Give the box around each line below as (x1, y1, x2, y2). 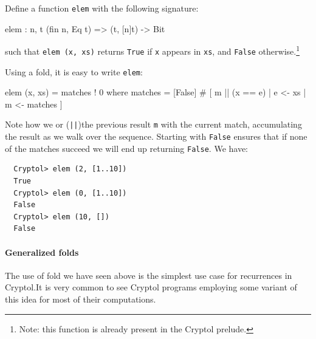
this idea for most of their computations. (5, 292, 156, 305)
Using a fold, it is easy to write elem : (5, 65, 143, 78)
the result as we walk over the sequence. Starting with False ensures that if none (5, 130, 307, 143)
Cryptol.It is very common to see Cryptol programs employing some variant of (5, 281, 297, 293)
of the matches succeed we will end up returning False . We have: (5, 142, 249, 154)
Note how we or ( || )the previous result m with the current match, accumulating (5, 118, 302, 131)
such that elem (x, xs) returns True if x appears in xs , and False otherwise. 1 (5, 43, 300, 57)
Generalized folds (5, 245, 79, 258)
